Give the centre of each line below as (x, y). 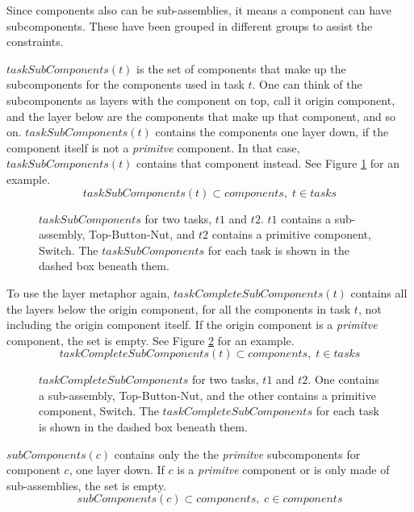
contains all (379, 292)
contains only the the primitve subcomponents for (237, 454)
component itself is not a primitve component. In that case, (153, 147)
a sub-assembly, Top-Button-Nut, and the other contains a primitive (207, 395)
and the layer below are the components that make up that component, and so (201, 116)
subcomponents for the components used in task (125, 84)
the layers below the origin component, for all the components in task (179, 308)
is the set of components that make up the (241, 68)
